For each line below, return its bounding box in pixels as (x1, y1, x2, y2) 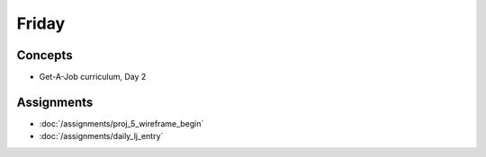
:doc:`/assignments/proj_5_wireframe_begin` (39, 118, 204, 129)
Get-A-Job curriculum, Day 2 (39, 72, 147, 83)
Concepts (16, 48, 73, 63)
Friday (16, 13, 66, 33)
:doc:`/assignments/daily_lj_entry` (39, 131, 164, 142)
